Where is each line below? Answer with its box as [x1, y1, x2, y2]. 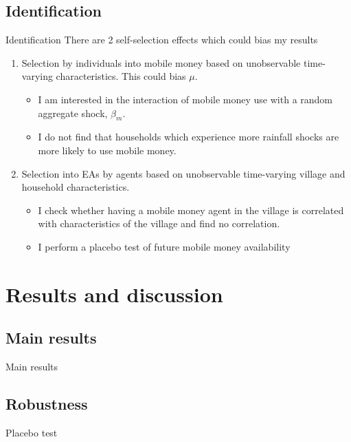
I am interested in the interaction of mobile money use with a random [38, 92, 333, 106]
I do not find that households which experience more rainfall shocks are [38, 129, 339, 144]
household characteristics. [21, 180, 130, 194]
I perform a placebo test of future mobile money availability [38, 239, 291, 253]
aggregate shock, [38, 105, 108, 120]
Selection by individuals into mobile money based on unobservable [21, 55, 301, 70]
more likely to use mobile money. [38, 143, 177, 157]
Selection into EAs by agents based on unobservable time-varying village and [21, 166, 346, 180]
